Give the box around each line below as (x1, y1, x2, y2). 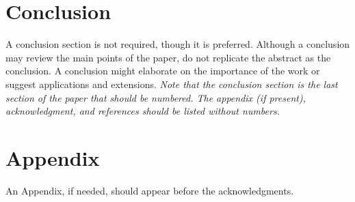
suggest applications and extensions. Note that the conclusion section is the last (5, 76, 338, 91)
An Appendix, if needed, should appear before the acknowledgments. (5, 183, 294, 197)
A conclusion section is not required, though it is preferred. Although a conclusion (5, 37, 350, 51)
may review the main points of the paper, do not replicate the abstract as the (5, 50, 331, 64)
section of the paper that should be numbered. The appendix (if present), (5, 90, 306, 104)
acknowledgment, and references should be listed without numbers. (5, 104, 280, 118)
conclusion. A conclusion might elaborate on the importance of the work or (5, 63, 320, 78)
